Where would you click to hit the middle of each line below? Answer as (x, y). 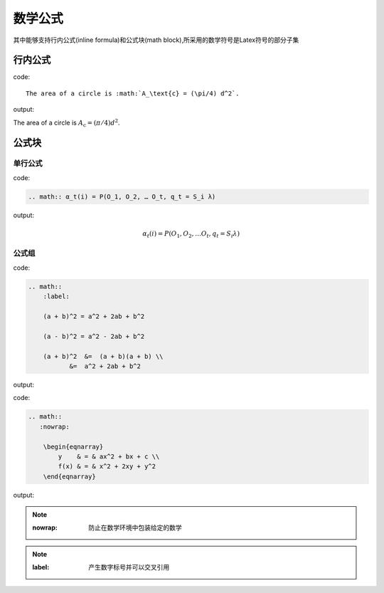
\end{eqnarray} (69, 476)
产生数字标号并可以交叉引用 (129, 567)
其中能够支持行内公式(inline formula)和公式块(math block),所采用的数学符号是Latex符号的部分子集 (156, 40)
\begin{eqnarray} (73, 446)
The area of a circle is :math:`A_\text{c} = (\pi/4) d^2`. (133, 93)
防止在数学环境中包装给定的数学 (135, 528)
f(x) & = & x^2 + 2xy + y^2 (107, 467)
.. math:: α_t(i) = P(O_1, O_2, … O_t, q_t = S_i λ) (122, 196)
